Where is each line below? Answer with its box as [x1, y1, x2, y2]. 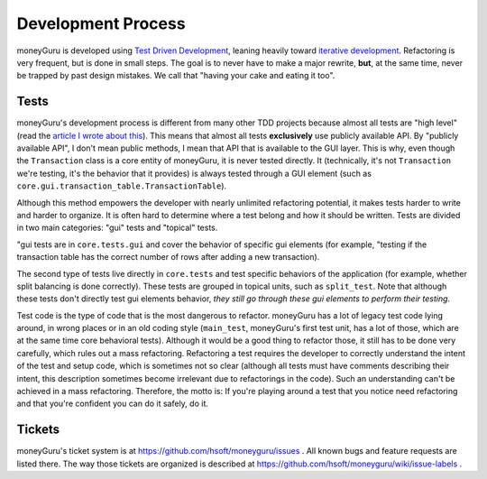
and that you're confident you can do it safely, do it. [16, 398, 209, 410]
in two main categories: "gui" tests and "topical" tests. [16, 222, 218, 234]
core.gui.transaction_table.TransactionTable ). [16, 180, 227, 191]
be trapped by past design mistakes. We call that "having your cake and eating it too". [16, 70, 335, 81]
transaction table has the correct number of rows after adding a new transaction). [16, 252, 320, 263]
